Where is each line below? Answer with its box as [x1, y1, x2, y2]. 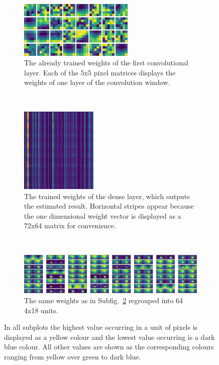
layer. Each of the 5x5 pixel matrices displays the [24, 67, 176, 77]
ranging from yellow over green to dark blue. [4, 351, 141, 362]
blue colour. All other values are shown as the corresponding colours [4, 341, 214, 352]
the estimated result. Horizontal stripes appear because [24, 201, 194, 211]
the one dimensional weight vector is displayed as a [24, 210, 181, 221]
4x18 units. [24, 305, 58, 315]
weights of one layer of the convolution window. [24, 77, 170, 87]
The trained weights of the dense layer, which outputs [24, 191, 190, 201]
